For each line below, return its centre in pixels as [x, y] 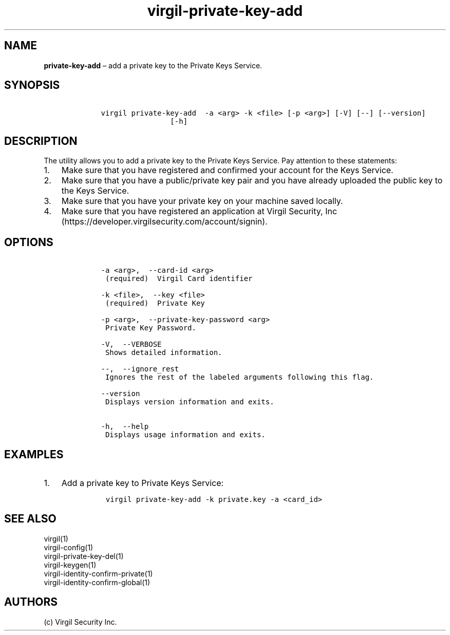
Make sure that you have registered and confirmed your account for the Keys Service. [227, 170]
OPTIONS [29, 242]
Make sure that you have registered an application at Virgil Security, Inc [199, 211]
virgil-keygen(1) [70, 565]
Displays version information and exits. [190, 402]
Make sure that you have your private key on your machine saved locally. [202, 201]
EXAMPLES [34, 454]
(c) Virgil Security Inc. [80, 622]
